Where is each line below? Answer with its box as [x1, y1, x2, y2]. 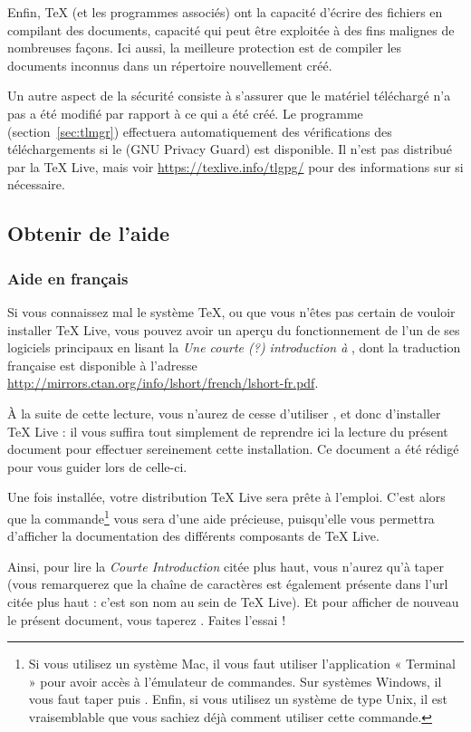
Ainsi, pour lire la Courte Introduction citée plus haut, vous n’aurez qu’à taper [7, 556, 444, 575]
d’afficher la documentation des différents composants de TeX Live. [7, 526, 380, 545]
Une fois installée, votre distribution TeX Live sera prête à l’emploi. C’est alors [7, 487, 446, 506]
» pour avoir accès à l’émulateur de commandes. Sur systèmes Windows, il [28, 671, 442, 690]
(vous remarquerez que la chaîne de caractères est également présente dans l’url [7, 574, 448, 593]
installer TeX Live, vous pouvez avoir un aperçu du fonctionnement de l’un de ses [7, 320, 460, 339]
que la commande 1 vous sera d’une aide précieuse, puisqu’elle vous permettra [7, 506, 435, 527]
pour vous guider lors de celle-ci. [7, 457, 187, 476]
